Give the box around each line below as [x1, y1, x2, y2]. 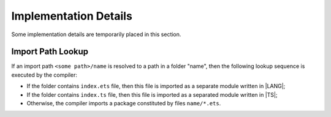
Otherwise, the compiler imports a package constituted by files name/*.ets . [26, 100, 221, 107]
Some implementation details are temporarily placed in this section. [11, 31, 181, 38]
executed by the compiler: [11, 71, 78, 78]
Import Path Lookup [11, 47, 89, 57]
